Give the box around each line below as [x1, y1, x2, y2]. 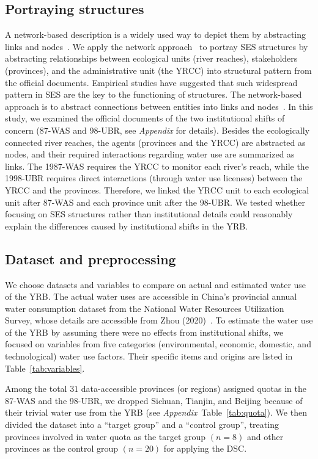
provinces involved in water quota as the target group [5, 430, 206, 443]
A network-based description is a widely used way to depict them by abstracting [5, 28, 306, 41]
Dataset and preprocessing [5, 249, 176, 268]
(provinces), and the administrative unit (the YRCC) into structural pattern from [5, 63, 312, 76]
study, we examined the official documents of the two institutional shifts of [5, 112, 285, 125]
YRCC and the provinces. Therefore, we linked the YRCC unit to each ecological [5, 183, 309, 196]
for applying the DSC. [163, 442, 247, 455]
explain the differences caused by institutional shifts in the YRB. [5, 219, 248, 232]
